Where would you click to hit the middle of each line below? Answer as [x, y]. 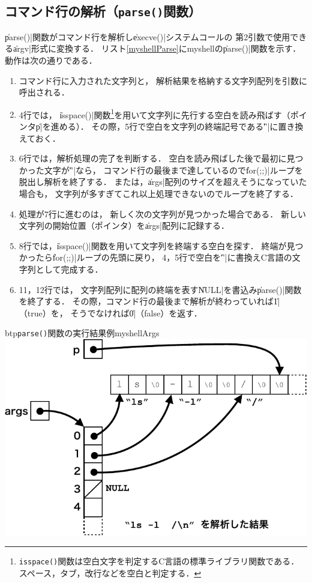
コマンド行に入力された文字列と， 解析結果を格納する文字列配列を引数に [163, 80]
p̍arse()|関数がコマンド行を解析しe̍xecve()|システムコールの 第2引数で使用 [148, 36]
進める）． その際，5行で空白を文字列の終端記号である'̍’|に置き [173, 126]
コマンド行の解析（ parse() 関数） [103, 11]
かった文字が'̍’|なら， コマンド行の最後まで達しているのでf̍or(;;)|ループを [161, 170]
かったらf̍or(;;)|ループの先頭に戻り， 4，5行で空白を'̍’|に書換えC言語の [155, 257]
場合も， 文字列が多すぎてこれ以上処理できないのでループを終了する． [159, 193]
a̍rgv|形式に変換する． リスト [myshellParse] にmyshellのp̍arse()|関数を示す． [157, 48]
